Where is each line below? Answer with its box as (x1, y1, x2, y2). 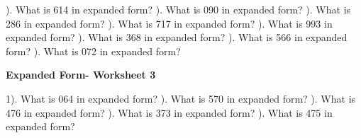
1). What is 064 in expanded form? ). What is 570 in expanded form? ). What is (6, 91, 356, 105)
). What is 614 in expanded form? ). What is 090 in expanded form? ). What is (6, 2, 351, 16)
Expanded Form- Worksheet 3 (6, 67, 156, 82)
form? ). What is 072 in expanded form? (6, 43, 181, 58)
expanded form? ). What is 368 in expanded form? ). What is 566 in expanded (6, 30, 348, 45)
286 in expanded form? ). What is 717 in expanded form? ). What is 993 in (6, 16, 333, 30)
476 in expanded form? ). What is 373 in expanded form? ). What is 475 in (6, 105, 333, 120)
